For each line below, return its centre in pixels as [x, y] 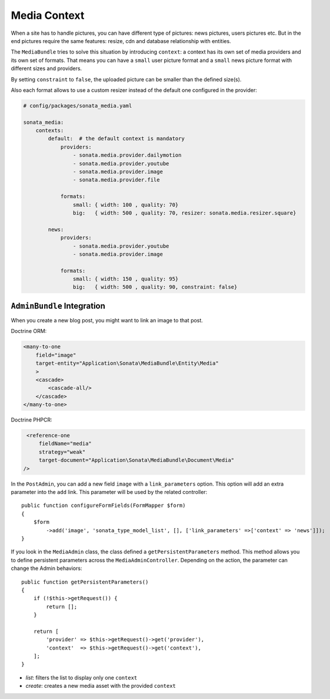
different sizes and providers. [46, 68]
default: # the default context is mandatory [116, 139]
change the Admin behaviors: [46, 568]
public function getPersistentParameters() [85, 582]
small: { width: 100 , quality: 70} [126, 205]
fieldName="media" [65, 444]
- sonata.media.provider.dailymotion [127, 155]
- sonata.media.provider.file [116, 180]
